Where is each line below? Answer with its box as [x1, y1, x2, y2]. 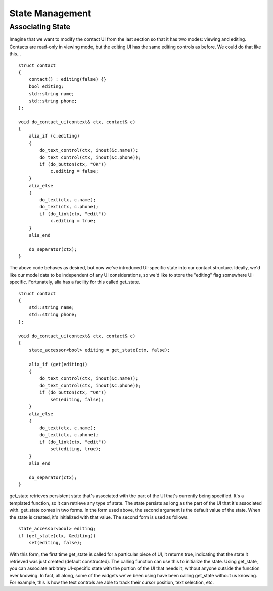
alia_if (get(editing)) [28, 361, 88, 367]
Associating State [9, 22, 71, 31]
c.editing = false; [50, 168, 99, 174]
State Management [9, 8, 92, 19]
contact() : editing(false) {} [28, 76, 107, 82]
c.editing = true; [50, 218, 96, 224]
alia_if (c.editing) [28, 133, 80, 139]
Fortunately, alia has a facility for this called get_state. [28, 279, 140, 285]
